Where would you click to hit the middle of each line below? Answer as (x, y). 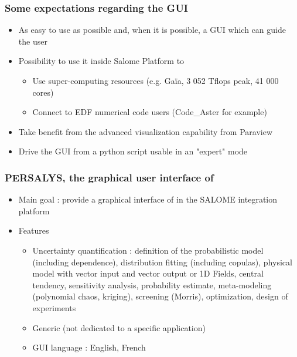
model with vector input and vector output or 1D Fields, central (148, 273)
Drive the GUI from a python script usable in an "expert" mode (133, 151)
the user (33, 41)
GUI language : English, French (89, 347)
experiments (54, 307)
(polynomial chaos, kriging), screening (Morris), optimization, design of (160, 296)
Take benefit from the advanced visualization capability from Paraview (146, 131)
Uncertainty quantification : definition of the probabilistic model (148, 250)
